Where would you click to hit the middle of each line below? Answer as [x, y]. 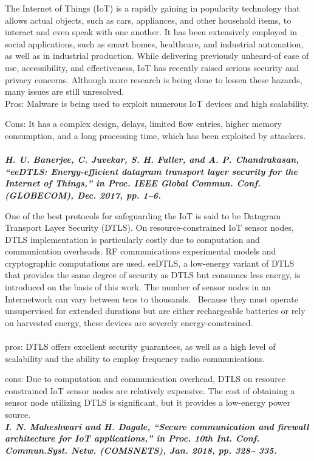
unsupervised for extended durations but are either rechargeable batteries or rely [155, 311]
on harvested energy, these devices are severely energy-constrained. [129, 322]
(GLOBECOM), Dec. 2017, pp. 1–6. [83, 195]
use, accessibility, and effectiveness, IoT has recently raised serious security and [152, 67]
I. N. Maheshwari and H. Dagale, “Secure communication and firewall [157, 426]
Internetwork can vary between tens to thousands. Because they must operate [152, 299]
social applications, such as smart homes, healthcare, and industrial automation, [154, 43]
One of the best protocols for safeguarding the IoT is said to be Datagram [143, 215]
